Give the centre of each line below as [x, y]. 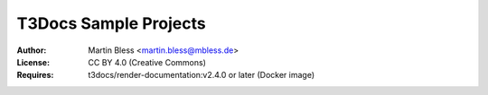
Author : [32, 50]
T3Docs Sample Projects [112, 23]
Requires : [35, 75]
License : [33, 62]
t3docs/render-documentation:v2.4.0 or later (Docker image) [202, 75]
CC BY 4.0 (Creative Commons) [147, 62]
